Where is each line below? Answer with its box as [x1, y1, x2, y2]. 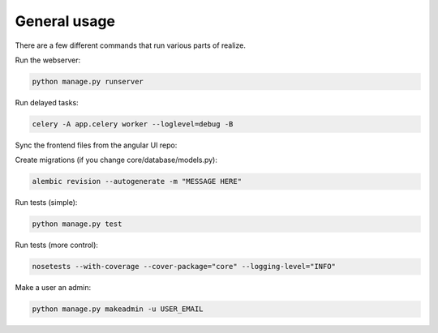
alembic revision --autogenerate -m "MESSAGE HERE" [32, 177, 243, 186]
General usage [15, 12, 116, 30]
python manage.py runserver [32, 77, 144, 86]
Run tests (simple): [15, 198, 78, 207]
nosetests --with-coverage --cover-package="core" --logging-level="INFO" [32, 262, 337, 271]
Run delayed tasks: [15, 97, 79, 107]
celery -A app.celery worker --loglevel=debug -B [32, 119, 234, 129]
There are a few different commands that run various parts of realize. [15, 41, 247, 50]
